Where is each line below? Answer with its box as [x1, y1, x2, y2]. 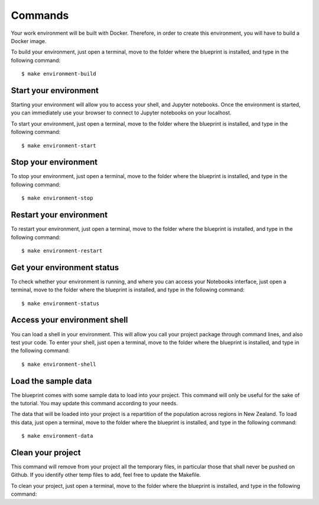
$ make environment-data [21, 432, 93, 440]
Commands [11, 9, 69, 22]
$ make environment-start [21, 142, 97, 149]
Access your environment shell [11, 315, 128, 325]
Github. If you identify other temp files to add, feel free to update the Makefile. [11, 471, 201, 478]
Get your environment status [11, 263, 119, 273]
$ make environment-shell [21, 360, 97, 368]
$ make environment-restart [21, 247, 103, 254]
